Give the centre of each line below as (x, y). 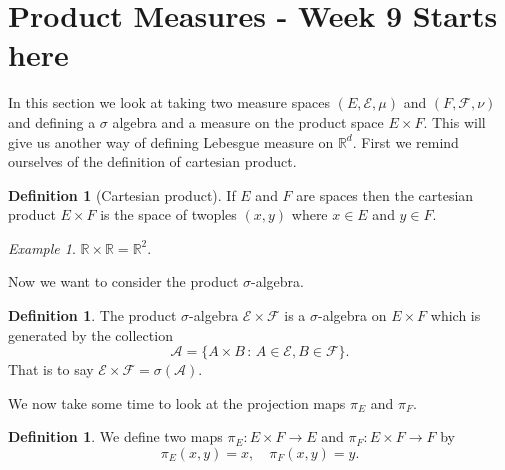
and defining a (52, 121)
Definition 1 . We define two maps (115, 436)
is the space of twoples (168, 214)
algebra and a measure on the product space (248, 121)
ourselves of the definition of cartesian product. (152, 161)
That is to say (51, 369)
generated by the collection (90, 334)
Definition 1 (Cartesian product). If (122, 194)
